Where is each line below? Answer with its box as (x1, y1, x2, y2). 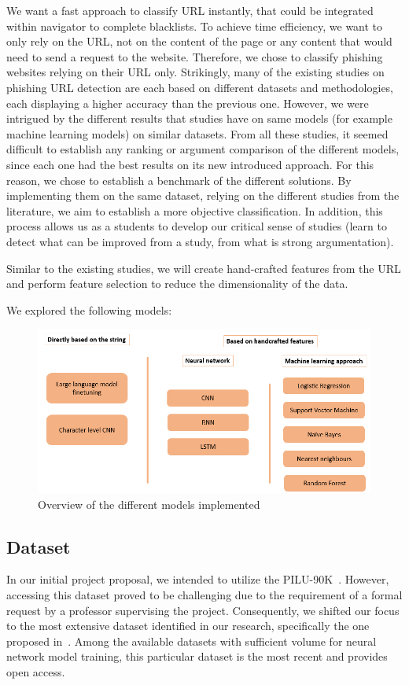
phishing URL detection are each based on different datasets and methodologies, (6, 79, 393, 95)
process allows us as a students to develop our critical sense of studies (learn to (6, 218, 387, 234)
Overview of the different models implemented (38, 495, 260, 512)
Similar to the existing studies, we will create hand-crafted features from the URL (6, 260, 401, 276)
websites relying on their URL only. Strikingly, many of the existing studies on (6, 64, 385, 80)
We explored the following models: (6, 301, 172, 318)
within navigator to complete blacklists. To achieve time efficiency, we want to (6, 17, 383, 34)
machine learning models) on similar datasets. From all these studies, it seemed (6, 125, 389, 142)
